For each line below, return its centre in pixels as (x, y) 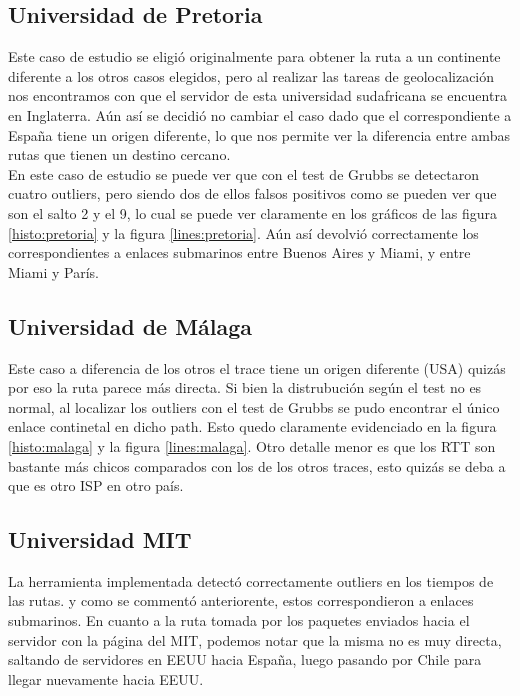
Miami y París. (53, 271)
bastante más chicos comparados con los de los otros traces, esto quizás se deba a (257, 465)
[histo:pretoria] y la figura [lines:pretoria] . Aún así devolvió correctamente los (243, 232)
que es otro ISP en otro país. (96, 485)
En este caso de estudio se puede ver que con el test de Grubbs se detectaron (244, 173)
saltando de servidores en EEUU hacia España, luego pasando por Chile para (245, 659)
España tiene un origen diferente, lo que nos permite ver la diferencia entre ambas (259, 134)
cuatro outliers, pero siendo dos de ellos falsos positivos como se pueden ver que (252, 193)
